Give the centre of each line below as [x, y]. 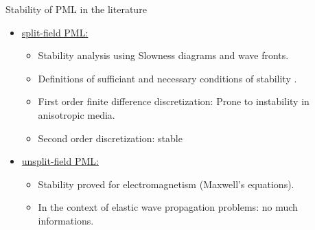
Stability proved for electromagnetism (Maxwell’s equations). [166, 184]
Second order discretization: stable [110, 138]
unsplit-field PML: [60, 161]
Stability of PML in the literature [76, 9]
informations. [66, 220]
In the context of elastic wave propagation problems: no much [168, 207]
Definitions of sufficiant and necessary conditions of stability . [167, 78]
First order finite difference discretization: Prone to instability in [174, 101]
